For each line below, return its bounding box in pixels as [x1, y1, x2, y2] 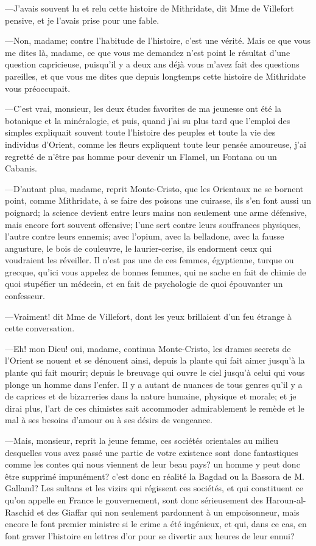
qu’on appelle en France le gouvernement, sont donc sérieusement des [5, 493, 264, 506]
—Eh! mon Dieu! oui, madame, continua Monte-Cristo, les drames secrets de [5, 342, 291, 354]
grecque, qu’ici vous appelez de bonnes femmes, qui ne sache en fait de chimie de [5, 265, 306, 278]
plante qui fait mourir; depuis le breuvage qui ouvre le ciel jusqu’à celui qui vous [5, 366, 305, 379]
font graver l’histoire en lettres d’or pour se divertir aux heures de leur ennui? [5, 529, 295, 542]
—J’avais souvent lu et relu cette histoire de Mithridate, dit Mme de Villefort [5, 2, 294, 14]
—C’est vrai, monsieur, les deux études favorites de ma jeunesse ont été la [5, 102, 282, 115]
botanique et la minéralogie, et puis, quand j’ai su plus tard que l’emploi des [5, 114, 290, 126]
